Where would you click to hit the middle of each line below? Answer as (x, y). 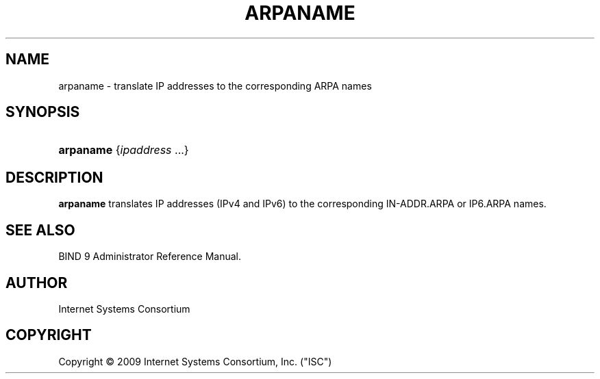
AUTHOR (37, 283)
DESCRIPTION (54, 177)
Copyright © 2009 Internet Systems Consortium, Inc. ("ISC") (195, 361)
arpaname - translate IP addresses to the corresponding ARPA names (215, 86)
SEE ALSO (40, 230)
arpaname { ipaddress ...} (124, 150)
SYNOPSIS (43, 112)
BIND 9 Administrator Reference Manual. (150, 257)
